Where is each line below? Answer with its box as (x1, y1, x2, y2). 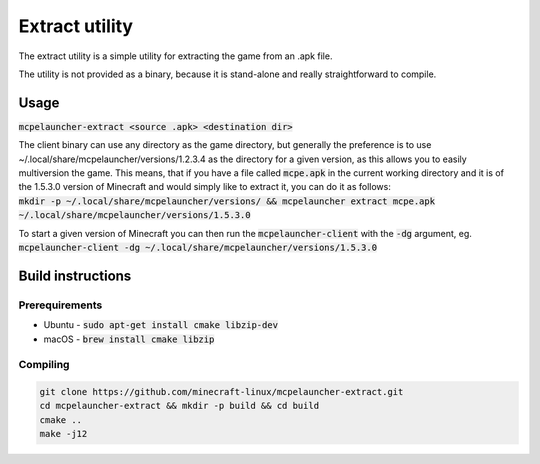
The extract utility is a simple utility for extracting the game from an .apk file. (18, 50, 333, 62)
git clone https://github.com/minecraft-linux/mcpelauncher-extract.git (39, 386, 404, 398)
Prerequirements (18, 298, 103, 312)
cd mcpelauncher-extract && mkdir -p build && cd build (39, 400, 320, 412)
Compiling (18, 358, 70, 372)
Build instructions (18, 267, 132, 284)
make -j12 (39, 428, 88, 440)
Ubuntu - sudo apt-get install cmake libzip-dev (43, 319, 279, 331)
